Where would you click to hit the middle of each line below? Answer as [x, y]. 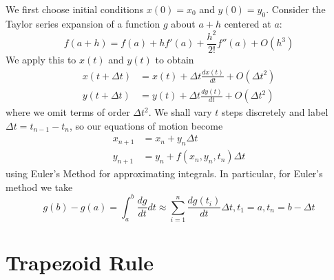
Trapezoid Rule [80, 262]
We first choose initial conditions [75, 9]
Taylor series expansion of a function [83, 23]
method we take [39, 187]
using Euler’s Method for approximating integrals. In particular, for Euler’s [164, 173]
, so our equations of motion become [146, 125]
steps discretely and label [275, 112]
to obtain [175, 59]
